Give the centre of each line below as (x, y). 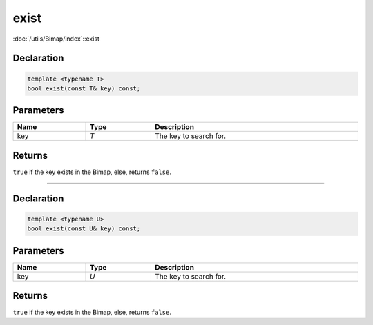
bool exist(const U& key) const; (84, 229)
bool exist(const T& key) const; (84, 88)
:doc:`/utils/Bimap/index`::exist (56, 39)
